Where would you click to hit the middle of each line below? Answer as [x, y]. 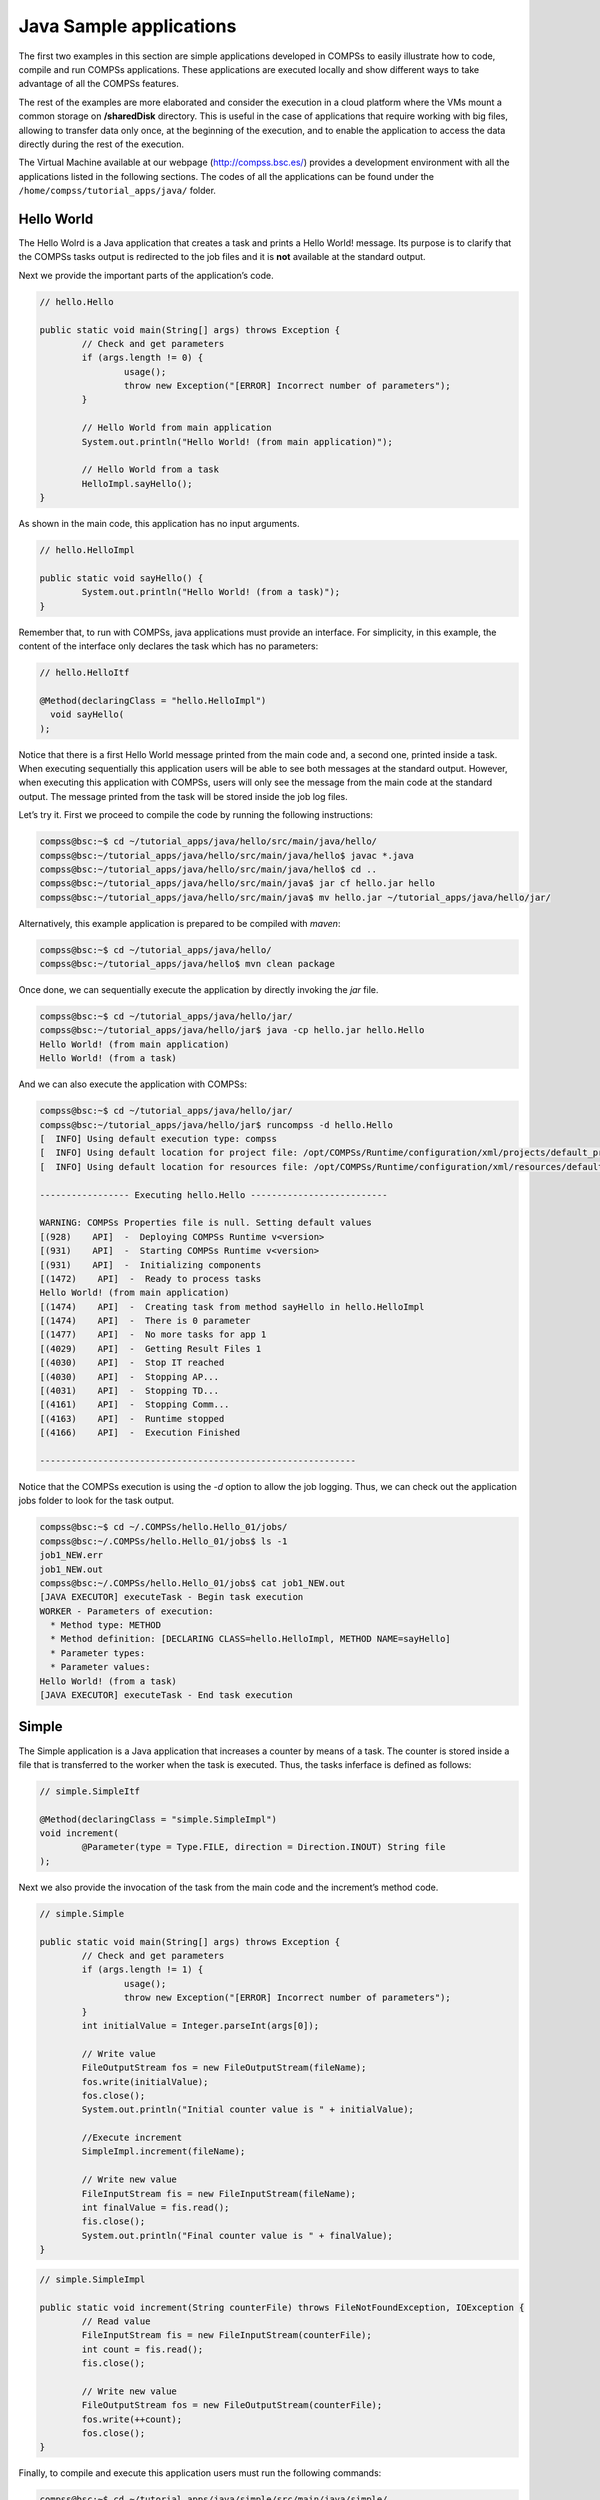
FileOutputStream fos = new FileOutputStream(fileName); [224, 2068]
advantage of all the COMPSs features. [98, 84]
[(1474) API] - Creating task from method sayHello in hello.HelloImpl [232, 1306]
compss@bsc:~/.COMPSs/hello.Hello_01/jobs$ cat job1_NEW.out [192, 1583]
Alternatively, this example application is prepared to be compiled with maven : [179, 923]
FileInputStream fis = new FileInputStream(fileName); [219, 2193]
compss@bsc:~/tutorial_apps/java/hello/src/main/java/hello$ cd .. [208, 869]
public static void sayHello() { [121, 578]
